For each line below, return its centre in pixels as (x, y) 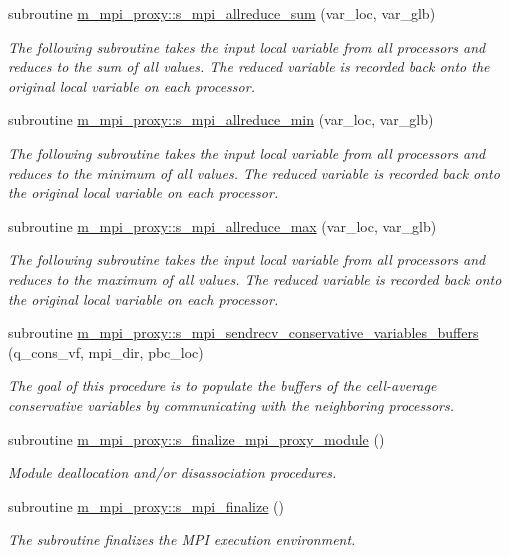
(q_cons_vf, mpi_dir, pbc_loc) (106, 351)
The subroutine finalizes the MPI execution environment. (182, 539)
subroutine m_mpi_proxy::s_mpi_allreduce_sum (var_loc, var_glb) (222, 13)
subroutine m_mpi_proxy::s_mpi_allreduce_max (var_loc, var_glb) (222, 225)
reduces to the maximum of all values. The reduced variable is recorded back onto (255, 278)
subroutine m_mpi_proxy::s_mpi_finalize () (146, 505)
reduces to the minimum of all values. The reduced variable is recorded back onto (254, 172)
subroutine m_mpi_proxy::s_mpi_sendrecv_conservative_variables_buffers (243, 332)
